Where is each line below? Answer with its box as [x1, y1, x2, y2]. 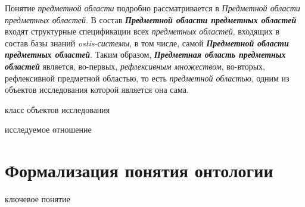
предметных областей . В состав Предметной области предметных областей [5, 13, 297, 26]
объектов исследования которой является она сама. [5, 83, 189, 96]
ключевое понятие [5, 193, 70, 205]
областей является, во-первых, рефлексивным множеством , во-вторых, [5, 59, 265, 72]
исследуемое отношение [5, 123, 92, 136]
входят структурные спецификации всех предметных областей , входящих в [5, 25, 280, 37]
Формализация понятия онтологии [5, 158, 273, 183]
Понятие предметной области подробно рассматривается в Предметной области [5, 2, 300, 14]
